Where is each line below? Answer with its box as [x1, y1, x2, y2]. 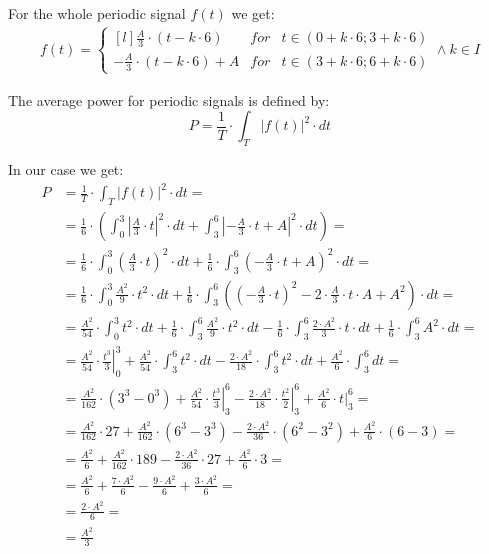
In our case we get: [8, 159, 124, 180]
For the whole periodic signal [8, 3, 186, 23]
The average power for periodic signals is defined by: [8, 89, 330, 110]
